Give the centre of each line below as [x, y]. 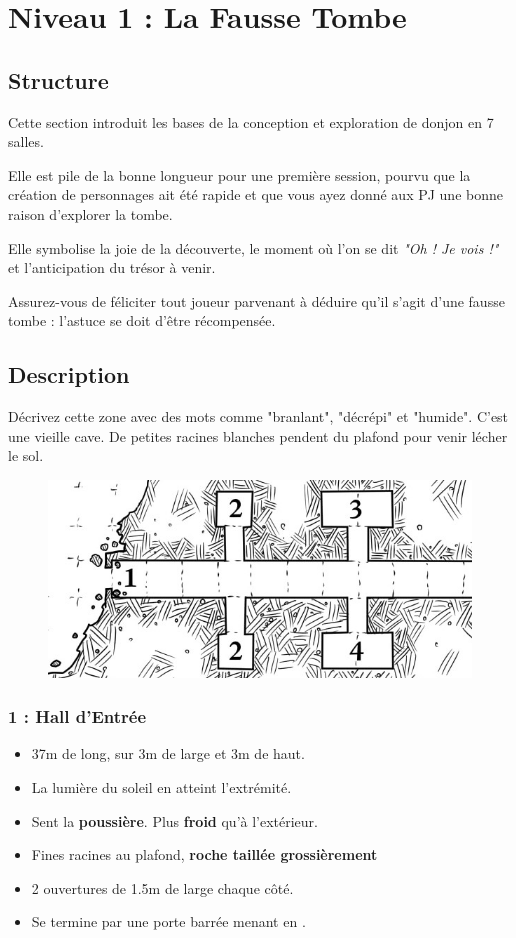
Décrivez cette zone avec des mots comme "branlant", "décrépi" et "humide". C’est [258, 416]
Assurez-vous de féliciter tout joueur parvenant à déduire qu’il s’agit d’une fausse [256, 300]
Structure [58, 79]
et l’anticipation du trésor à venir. [112, 267]
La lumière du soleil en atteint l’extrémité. [161, 786]
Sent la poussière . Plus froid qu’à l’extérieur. [175, 820]
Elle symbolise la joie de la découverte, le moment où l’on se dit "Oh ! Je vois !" [253, 247]
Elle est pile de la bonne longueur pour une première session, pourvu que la [239, 174]
